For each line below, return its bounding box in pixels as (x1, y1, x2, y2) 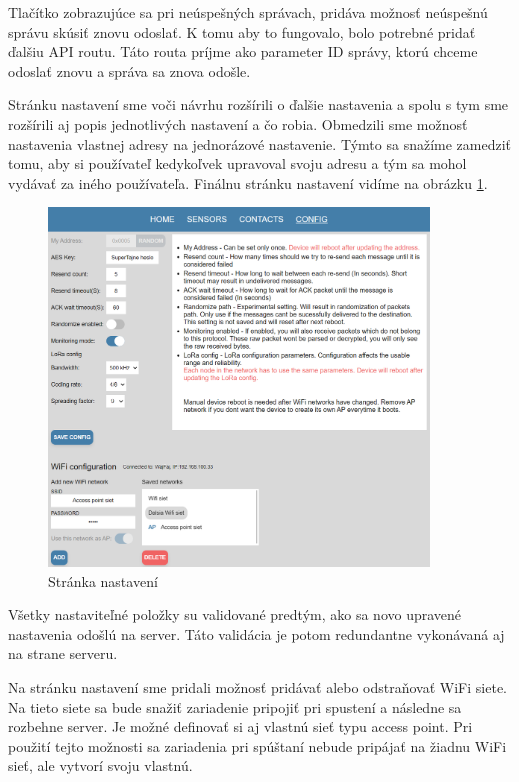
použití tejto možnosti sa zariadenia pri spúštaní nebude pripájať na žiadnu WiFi (8, 735, 507, 756)
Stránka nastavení (48, 570, 158, 591)
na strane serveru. (8, 643, 118, 664)
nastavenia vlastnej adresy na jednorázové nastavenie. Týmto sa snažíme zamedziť (8, 133, 512, 154)
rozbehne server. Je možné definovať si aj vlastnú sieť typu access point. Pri (8, 716, 473, 737)
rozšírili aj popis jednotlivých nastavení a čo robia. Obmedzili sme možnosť (8, 113, 468, 134)
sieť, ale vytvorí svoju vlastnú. (8, 755, 193, 776)
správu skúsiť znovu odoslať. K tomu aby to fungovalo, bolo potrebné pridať (8, 21, 476, 42)
